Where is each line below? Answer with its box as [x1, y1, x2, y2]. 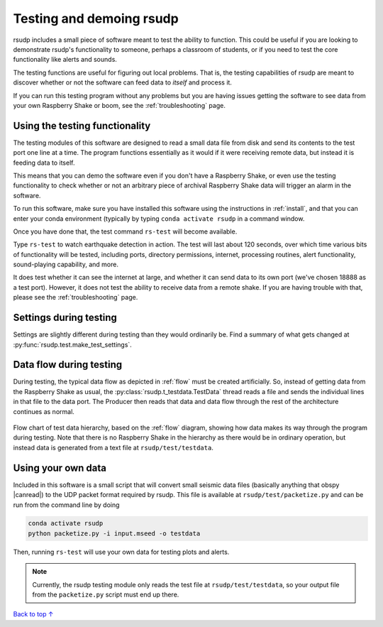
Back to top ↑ [13, 610, 54, 618]
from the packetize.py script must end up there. [32, 590, 179, 599]
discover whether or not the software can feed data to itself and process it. [13, 78, 232, 87]
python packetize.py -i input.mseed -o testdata [28, 529, 201, 538]
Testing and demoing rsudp [13, 11, 179, 26]
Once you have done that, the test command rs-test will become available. [13, 227, 238, 236]
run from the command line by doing [13, 501, 120, 509]
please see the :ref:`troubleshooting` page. [13, 293, 138, 302]
